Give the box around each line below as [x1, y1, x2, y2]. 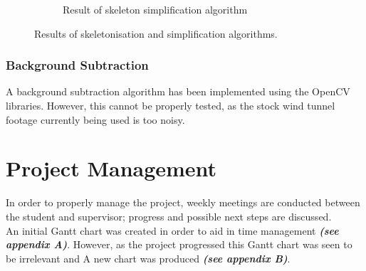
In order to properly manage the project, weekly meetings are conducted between [6, 195, 360, 210]
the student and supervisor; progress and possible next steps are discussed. [6, 208, 332, 223]
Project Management [6, 154, 217, 183]
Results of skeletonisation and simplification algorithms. [34, 26, 278, 41]
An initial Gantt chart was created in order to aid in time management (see [6, 223, 339, 238]
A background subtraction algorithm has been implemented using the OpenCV [6, 84, 350, 99]
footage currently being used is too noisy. [6, 112, 185, 127]
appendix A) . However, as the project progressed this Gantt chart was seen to [6, 237, 352, 252]
